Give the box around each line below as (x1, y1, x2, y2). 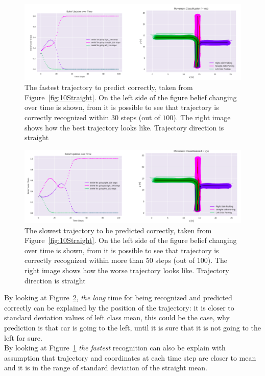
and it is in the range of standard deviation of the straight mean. (4, 362, 207, 373)
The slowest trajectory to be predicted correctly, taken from (25, 225, 212, 235)
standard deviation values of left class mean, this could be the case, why (4, 312, 230, 323)
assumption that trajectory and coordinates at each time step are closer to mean (4, 352, 256, 363)
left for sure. (4, 332, 42, 343)
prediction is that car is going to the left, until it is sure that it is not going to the (4, 322, 261, 333)
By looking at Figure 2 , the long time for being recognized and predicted (4, 292, 232, 303)
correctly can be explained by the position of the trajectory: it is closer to (4, 302, 234, 313)
